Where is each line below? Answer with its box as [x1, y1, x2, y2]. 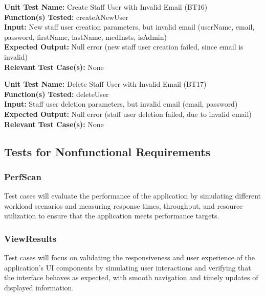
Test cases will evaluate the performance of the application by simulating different [4, 190, 261, 201]
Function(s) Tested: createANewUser [4, 11, 128, 22]
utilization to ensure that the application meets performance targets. [4, 210, 219, 221]
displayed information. [4, 282, 74, 292]
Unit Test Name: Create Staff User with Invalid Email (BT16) [4, 2, 208, 12]
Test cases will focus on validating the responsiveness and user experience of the [4, 252, 255, 263]
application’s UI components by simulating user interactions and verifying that [4, 262, 251, 273]
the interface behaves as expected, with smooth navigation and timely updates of [4, 272, 258, 283]
